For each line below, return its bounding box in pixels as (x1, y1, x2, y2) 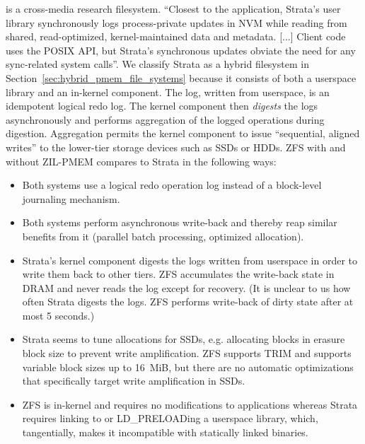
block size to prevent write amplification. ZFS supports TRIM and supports (22, 346, 352, 361)
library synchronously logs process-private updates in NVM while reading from (6, 15, 347, 30)
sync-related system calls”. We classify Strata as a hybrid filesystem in (6, 57, 309, 71)
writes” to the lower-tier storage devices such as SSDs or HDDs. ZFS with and (6, 139, 346, 154)
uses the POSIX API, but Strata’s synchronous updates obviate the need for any (6, 42, 356, 57)
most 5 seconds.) (22, 308, 95, 322)
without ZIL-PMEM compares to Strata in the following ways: (6, 153, 277, 168)
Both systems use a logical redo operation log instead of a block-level (22, 177, 322, 192)
